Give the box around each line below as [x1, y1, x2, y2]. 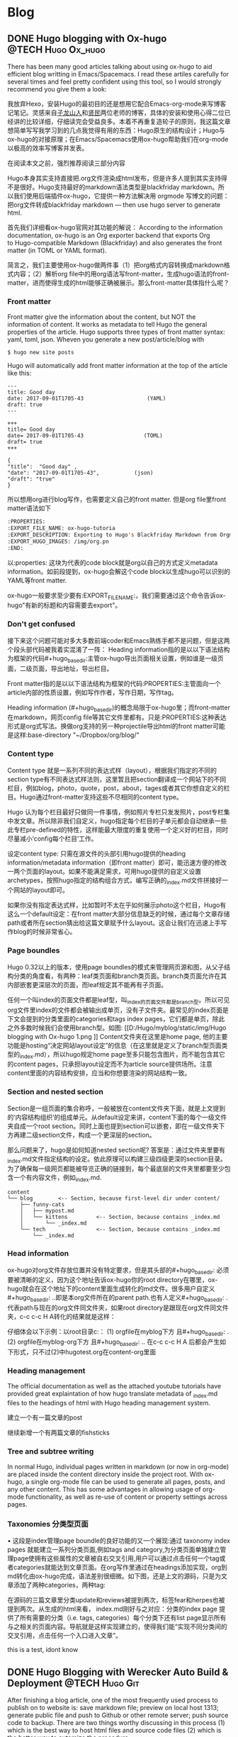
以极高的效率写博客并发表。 [7, 144, 89, 152]
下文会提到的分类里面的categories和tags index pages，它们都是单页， [7, 1014, 212, 1023]
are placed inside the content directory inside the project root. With [7, 1470, 203, 1478]
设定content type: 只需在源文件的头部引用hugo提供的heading [7, 849, 186, 858]
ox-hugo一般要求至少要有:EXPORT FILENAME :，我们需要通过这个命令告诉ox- [7, 591, 226, 601]
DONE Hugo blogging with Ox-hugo [7, 33, 167, 45]
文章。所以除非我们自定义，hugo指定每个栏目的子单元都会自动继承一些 [19, 816, 227, 825]
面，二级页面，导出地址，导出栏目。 [7, 664, 113, 673]
